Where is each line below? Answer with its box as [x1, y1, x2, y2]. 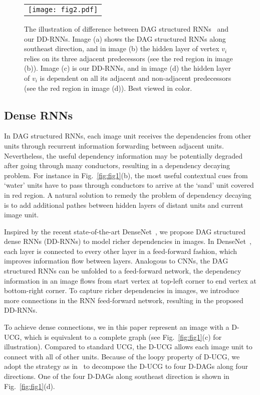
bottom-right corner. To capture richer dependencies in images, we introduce [4, 285, 239, 296]
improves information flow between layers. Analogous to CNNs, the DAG [4, 255, 228, 266]
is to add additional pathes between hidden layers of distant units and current [4, 199, 243, 210]
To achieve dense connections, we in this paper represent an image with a [4, 322, 229, 332]
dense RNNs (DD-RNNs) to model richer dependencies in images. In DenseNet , [4, 236, 251, 246]
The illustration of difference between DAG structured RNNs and [24, 24, 229, 34]
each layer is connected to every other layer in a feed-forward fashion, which [4, 245, 237, 256]
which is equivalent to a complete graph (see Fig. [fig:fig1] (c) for [24, 331, 222, 342]
